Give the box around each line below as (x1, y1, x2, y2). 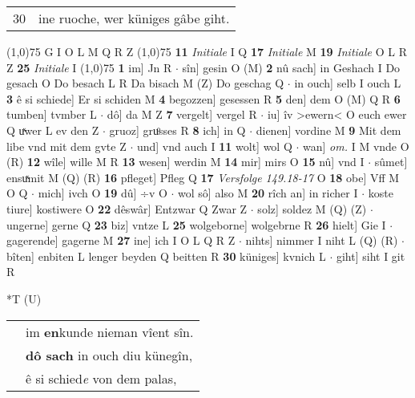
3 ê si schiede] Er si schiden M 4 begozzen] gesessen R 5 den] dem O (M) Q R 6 (6, 90, 401, 107)
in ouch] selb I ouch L (294, 75, 401, 91)
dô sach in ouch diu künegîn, (26, 345, 193, 364)
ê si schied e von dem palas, (26, 368, 177, 388)
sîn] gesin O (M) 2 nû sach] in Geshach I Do (182, 59, 401, 75)
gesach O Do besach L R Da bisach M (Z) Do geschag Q (6, 75, 284, 91)
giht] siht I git (336, 247, 405, 264)
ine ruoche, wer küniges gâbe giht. (38, 9, 230, 27)
